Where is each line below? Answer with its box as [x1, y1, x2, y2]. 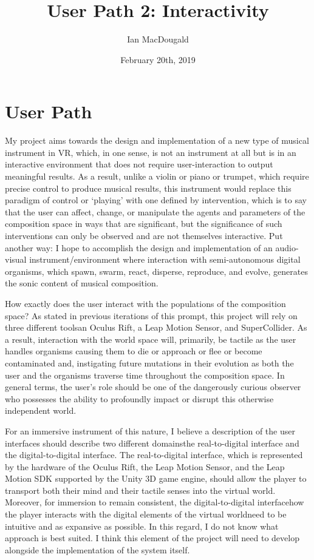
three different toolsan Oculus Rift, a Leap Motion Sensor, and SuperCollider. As [5, 321, 307, 334]
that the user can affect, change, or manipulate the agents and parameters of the [5, 205, 305, 218]
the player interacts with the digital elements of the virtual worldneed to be [5, 508, 287, 521]
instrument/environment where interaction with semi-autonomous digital [29, 253, 301, 266]
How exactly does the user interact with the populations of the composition [5, 297, 286, 309]
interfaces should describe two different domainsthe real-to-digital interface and [5, 436, 299, 449]
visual [5, 253, 27, 266]
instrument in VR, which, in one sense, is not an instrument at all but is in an [5, 146, 296, 158]
